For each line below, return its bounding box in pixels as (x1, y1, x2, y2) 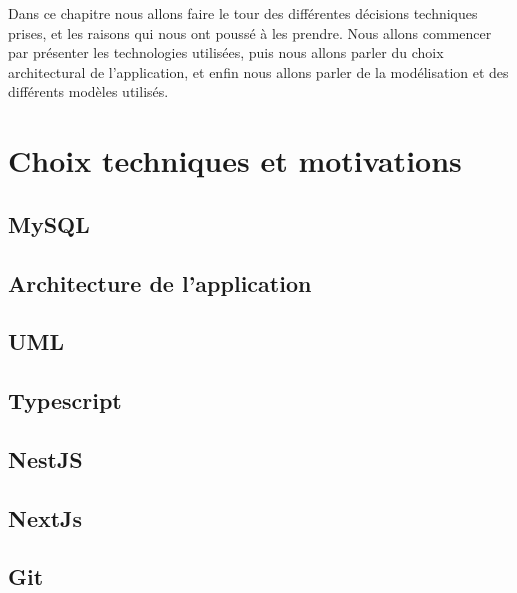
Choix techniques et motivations (8, 140, 462, 181)
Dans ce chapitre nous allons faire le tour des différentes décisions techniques (8, 3, 478, 23)
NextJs (8, 502, 83, 533)
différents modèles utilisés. (8, 81, 169, 102)
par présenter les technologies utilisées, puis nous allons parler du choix (8, 42, 444, 63)
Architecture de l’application (8, 267, 312, 298)
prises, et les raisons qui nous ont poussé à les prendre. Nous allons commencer (8, 22, 492, 43)
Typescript (8, 385, 122, 416)
